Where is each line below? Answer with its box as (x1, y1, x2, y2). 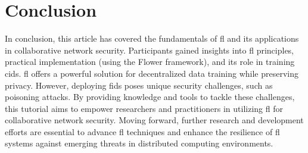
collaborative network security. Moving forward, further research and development (5, 114, 304, 126)
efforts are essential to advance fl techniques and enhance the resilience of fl (5, 125, 280, 138)
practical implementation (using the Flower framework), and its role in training (5, 55, 295, 68)
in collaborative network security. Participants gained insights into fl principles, (5, 43, 294, 56)
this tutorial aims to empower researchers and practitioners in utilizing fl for (5, 102, 283, 114)
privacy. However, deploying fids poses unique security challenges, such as (5, 79, 273, 91)
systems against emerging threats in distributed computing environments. (5, 137, 273, 149)
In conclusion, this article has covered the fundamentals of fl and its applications (5, 32, 299, 45)
